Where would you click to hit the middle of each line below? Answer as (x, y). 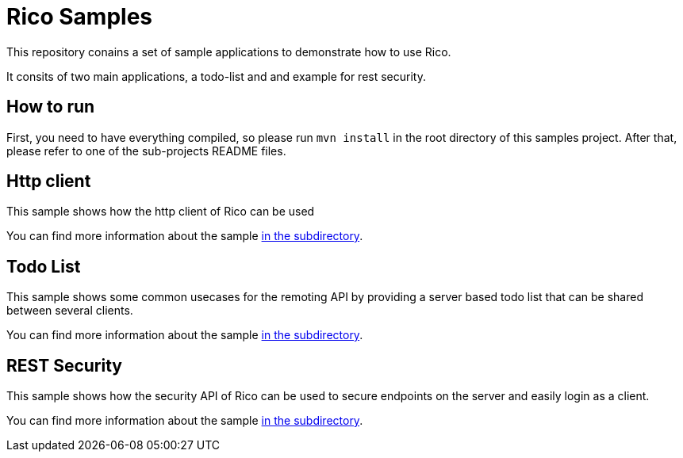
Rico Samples (79, 17)
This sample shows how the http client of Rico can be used (161, 212)
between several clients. (70, 311)
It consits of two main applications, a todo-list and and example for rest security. (216, 76)
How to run (51, 107)
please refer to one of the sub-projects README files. (146, 151)
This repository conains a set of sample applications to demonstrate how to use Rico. (229, 52)
